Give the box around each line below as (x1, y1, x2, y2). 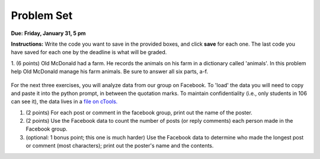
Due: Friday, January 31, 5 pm (11, 30, 86, 37)
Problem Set (11, 9, 73, 22)
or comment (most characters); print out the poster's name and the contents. (25, 142, 214, 150)
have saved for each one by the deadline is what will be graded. (11, 49, 167, 56)
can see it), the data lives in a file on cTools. (11, 98, 118, 105)
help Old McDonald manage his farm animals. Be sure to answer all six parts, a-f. (11, 68, 209, 75)
